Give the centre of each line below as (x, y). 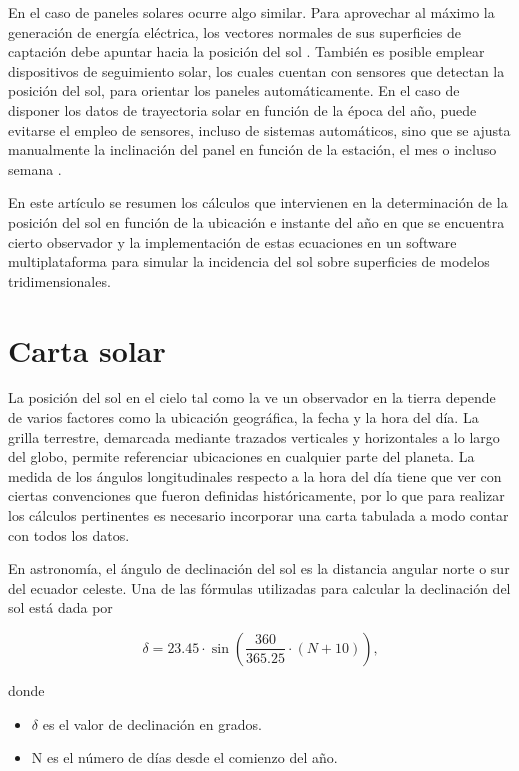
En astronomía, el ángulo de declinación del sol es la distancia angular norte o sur (259, 568)
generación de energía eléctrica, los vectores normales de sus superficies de (234, 31)
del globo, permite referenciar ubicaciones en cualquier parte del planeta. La (241, 456)
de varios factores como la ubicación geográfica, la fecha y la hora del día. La (243, 417)
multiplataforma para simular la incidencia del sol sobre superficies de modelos (249, 261)
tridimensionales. (59, 280)
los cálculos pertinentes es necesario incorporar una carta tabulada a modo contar (258, 515)
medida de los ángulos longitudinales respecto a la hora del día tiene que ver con (255, 475)
